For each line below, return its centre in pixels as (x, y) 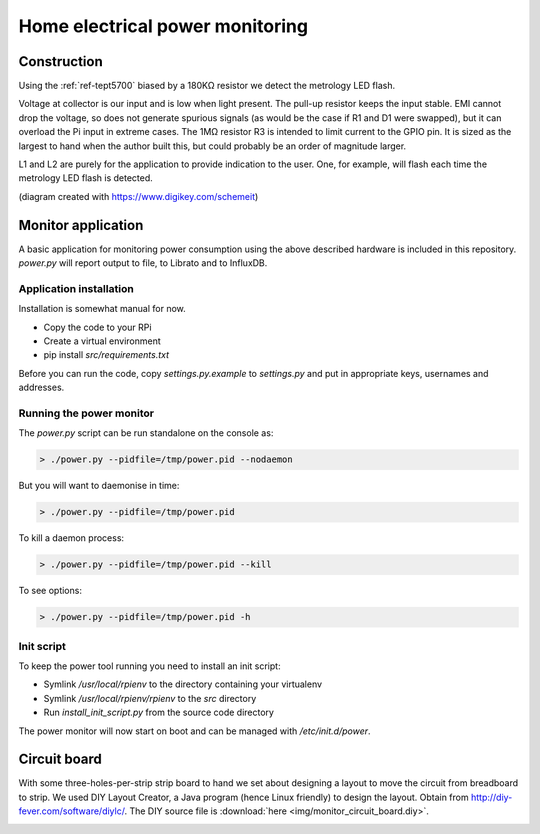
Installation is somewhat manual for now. (102, 309)
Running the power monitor (86, 413)
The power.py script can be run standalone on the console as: (146, 433)
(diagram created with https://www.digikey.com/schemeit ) (138, 196)
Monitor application (81, 225)
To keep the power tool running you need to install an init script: (149, 666)
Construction (61, 61)
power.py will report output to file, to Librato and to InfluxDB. (143, 263)
